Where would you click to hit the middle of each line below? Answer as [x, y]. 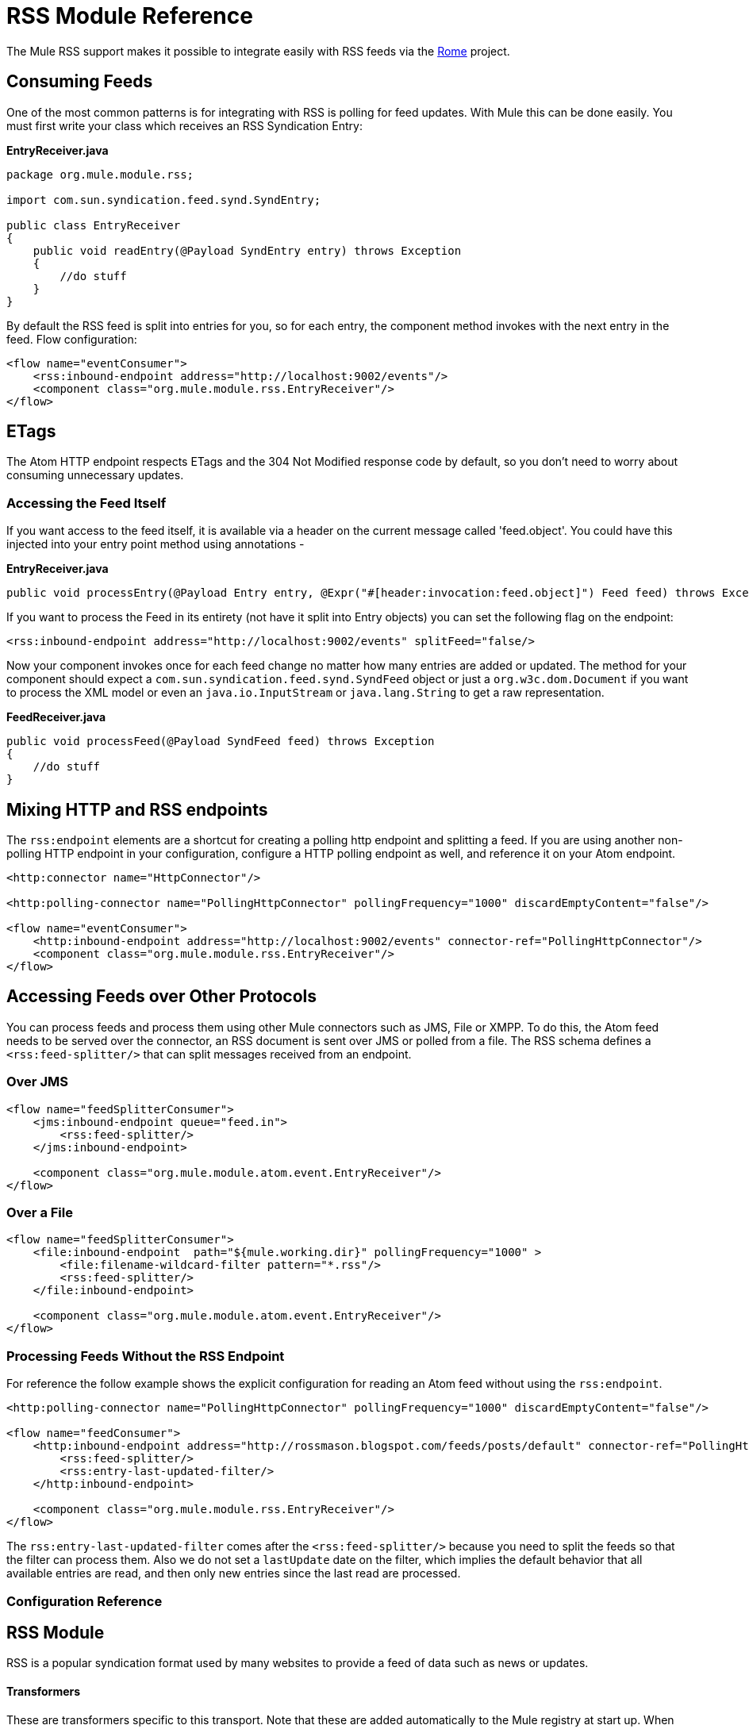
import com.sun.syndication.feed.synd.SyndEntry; [164, 200]
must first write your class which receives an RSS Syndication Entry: [184, 125]
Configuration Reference [85, 1601]
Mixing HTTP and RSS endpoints [137, 809]
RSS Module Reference [130, 16]
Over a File [40, 1212]
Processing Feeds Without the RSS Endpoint [146, 1356]
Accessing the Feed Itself [86, 503]
